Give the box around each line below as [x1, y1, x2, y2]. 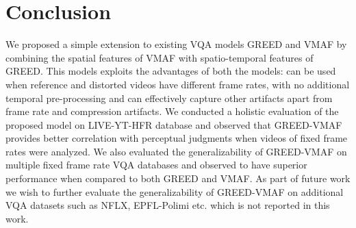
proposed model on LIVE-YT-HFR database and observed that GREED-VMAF [5, 117, 342, 131]
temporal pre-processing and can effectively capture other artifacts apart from [5, 90, 333, 105]
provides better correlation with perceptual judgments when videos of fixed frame [5, 131, 348, 145]
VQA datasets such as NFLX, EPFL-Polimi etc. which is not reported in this [5, 198, 330, 212]
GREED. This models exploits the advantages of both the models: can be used [5, 64, 336, 78]
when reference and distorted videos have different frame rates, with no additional [5, 77, 350, 91]
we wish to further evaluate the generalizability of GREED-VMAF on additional [5, 184, 344, 199]
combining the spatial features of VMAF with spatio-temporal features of [5, 50, 314, 64]
